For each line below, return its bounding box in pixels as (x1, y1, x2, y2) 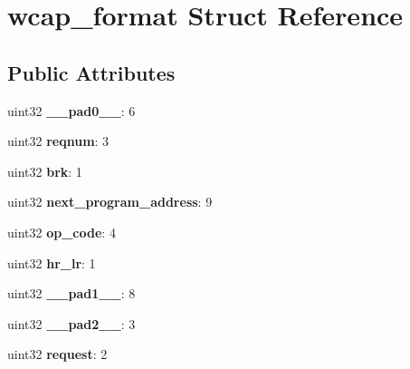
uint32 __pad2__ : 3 (7, 314, 136, 333)
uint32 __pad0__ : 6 (7, 101, 136, 120)
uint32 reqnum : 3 (7, 131, 110, 151)
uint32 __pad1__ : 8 (7, 284, 136, 303)
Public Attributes (7, 58, 176, 86)
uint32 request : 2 (7, 345, 108, 364)
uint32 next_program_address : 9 (7, 192, 213, 211)
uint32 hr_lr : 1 (7, 253, 96, 272)
